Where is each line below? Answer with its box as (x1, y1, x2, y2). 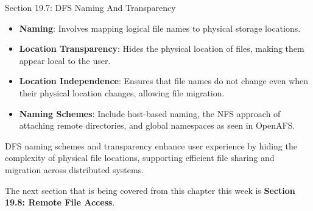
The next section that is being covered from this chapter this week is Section (5, 184, 295, 196)
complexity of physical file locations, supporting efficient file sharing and (5, 151, 275, 164)
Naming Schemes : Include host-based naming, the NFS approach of (19, 107, 281, 120)
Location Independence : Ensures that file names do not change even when (19, 74, 309, 87)
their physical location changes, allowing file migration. (19, 86, 225, 99)
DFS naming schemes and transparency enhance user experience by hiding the (5, 139, 297, 152)
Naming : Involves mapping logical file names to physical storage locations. (19, 21, 301, 34)
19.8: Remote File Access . (5, 196, 115, 209)
